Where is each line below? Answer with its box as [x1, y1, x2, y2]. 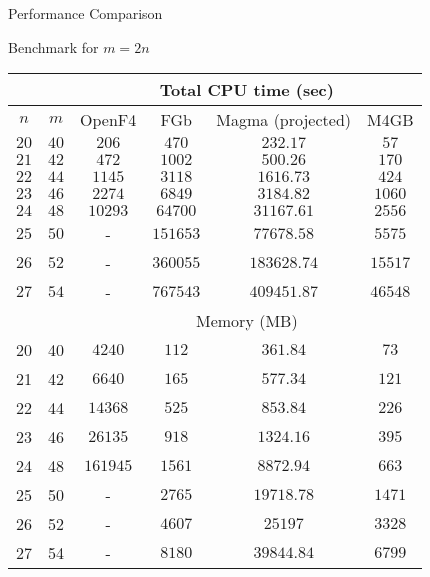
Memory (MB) [196, 309, 298, 333]
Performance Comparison [8, 3, 163, 23]
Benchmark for [8, 36, 99, 57]
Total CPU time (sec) [159, 78, 334, 102]
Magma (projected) [216, 108, 352, 132]
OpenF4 [80, 108, 137, 132]
